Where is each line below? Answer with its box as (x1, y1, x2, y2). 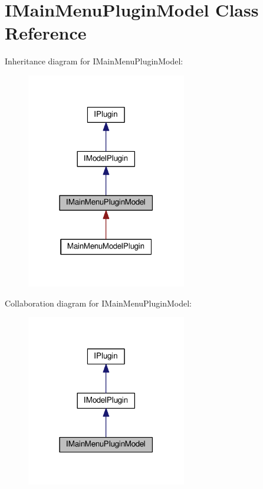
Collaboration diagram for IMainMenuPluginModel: (5, 296, 192, 309)
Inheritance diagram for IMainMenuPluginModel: (5, 55, 183, 67)
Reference (5, 21, 87, 45)
